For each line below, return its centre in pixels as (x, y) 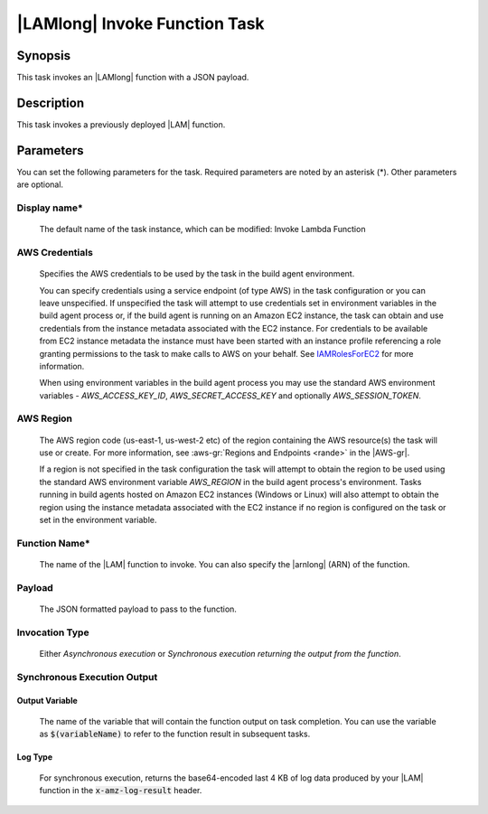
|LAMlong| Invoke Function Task (141, 23)
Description (51, 103)
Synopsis (44, 56)
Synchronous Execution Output (87, 677)
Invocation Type (53, 632)
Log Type (35, 757)
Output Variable (47, 701)
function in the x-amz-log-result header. (121, 790)
